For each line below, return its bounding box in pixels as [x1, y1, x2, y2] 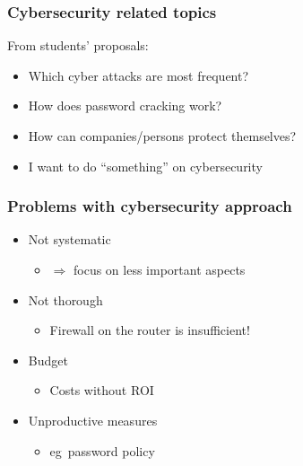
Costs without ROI [49, 381, 154, 400]
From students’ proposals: [7, 36, 149, 55]
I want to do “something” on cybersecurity [28, 156, 263, 175]
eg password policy [49, 441, 155, 460]
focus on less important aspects [73, 260, 246, 278]
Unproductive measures [28, 410, 158, 429]
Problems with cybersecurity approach [7, 195, 292, 217]
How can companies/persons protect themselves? [28, 127, 297, 145]
